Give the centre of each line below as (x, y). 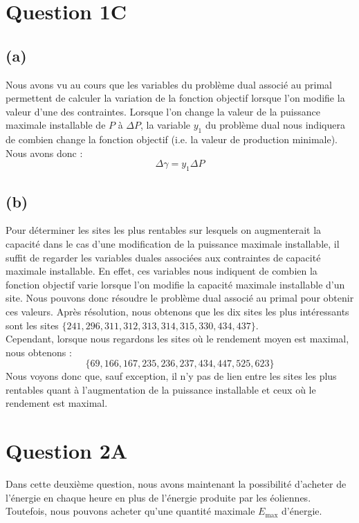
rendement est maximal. (57, 403)
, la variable (166, 125)
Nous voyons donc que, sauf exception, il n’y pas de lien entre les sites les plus (171, 376)
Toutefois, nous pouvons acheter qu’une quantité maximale (130, 511)
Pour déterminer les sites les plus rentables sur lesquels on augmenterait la (164, 230)
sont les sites (32, 325)
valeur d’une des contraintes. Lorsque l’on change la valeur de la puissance (163, 111)
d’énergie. (302, 511)
